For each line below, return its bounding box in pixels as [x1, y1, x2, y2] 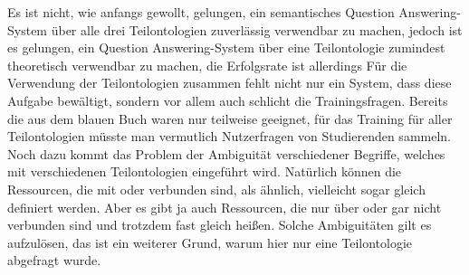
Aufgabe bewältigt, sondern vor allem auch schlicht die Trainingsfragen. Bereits [7, 90, 448, 109]
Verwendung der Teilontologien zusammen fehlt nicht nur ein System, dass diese [7, 73, 452, 92]
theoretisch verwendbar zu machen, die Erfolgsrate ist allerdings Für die [7, 55, 407, 74]
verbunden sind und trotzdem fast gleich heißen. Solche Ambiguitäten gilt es [7, 215, 432, 234]
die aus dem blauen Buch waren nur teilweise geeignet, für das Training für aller [7, 109, 453, 128]
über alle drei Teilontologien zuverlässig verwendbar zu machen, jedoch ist [51, 20, 463, 39]
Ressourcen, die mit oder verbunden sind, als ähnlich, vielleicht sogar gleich [7, 179, 426, 198]
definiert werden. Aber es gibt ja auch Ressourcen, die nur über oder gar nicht [7, 197, 442, 216]
